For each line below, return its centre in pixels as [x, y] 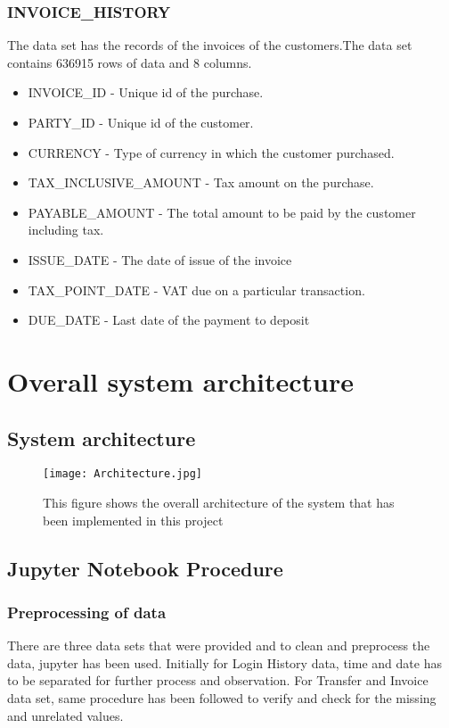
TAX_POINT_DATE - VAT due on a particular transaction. [196, 290]
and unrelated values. [65, 715]
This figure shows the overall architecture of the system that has [219, 502]
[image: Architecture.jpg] [122, 474]
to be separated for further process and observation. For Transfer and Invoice [218, 680]
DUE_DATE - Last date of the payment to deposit [169, 320]
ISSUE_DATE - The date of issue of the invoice [160, 259]
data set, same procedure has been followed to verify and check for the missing [222, 697]
